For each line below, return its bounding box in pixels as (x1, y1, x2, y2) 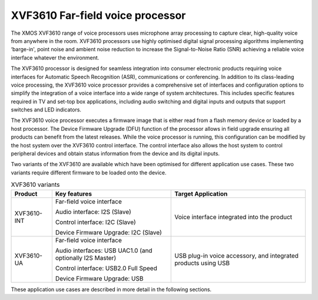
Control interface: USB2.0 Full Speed (55, 264, 157, 272)
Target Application (174, 189, 228, 197)
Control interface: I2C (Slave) (55, 218, 137, 226)
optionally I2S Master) (55, 253, 117, 262)
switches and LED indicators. (11, 106, 82, 113)
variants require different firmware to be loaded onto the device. (11, 169, 167, 176)
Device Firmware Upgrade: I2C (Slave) (55, 228, 162, 236)
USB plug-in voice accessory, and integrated (174, 251, 299, 259)
